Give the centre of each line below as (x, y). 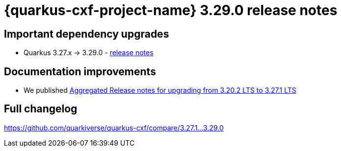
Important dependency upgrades (87, 34)
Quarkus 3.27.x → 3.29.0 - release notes (89, 53)
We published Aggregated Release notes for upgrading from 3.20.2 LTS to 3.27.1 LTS (160, 90)
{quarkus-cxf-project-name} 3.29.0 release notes (171, 10)
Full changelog (41, 109)
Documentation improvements (80, 71)
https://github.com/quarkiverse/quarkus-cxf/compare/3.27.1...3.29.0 (114, 128)
